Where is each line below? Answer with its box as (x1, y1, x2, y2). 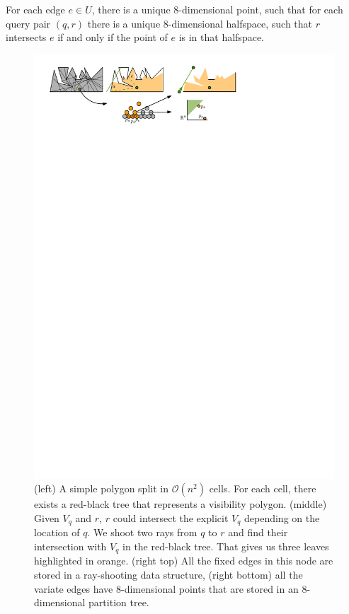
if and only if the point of (57, 30, 168, 45)
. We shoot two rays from (87, 525, 198, 540)
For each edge (6, 2, 65, 16)
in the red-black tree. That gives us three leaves (122, 538, 329, 553)
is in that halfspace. (178, 30, 264, 45)
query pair (6, 16, 51, 30)
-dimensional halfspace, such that (168, 16, 313, 30)
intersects (6, 30, 47, 45)
